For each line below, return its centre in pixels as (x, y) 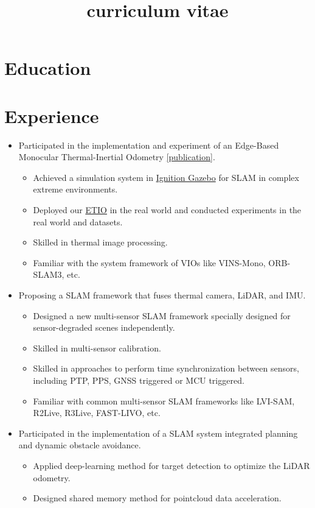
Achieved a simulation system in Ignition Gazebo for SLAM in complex (166, 177)
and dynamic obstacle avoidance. (80, 445)
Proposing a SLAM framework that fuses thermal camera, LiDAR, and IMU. (162, 295)
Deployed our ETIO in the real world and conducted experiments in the (167, 210)
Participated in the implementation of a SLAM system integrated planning (158, 433)
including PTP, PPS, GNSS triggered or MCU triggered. (139, 380)
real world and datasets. (78, 221)
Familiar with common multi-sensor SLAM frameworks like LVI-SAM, (164, 400)
